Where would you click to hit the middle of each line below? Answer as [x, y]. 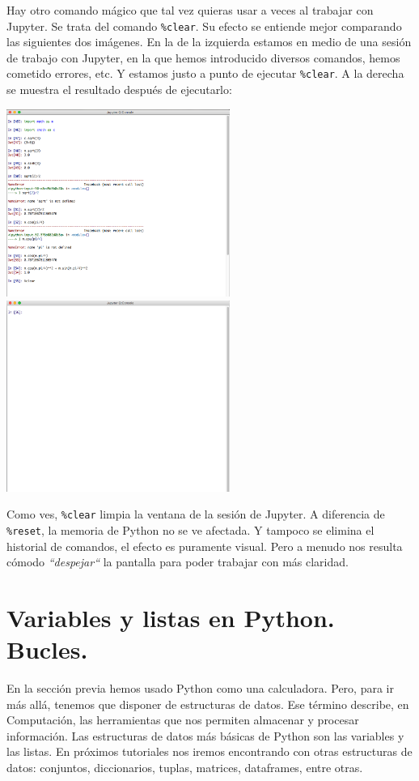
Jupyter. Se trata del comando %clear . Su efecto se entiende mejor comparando [204, 26]
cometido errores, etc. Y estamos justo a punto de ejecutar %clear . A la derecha [205, 73]
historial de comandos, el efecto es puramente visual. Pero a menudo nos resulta [205, 546]
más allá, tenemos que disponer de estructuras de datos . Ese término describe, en [208, 704]
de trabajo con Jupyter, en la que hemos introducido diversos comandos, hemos [203, 57]
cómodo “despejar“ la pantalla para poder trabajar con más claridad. [178, 562]
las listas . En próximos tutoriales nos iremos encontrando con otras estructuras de [209, 751]
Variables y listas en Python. [171, 617]
